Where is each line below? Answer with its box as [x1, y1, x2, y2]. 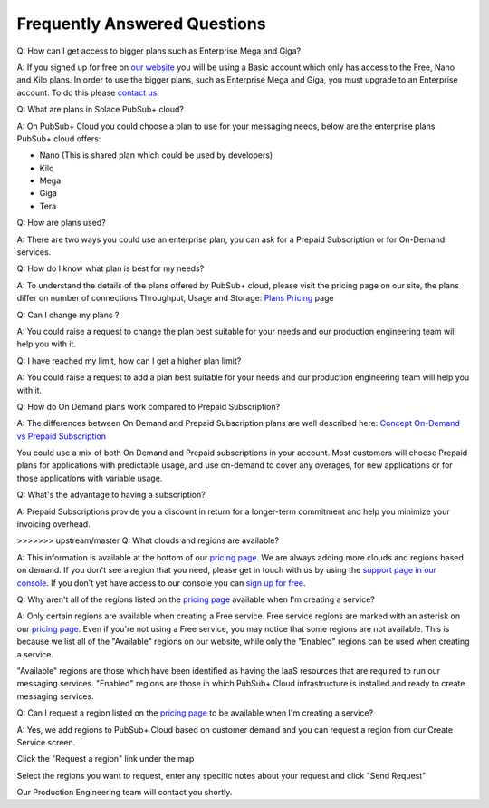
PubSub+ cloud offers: [16, 132, 101, 144]
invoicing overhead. [16, 519, 91, 530]
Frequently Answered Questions [16, 14, 266, 34]
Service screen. [16, 736, 76, 747]
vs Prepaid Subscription [16, 431, 107, 442]
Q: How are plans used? [16, 218, 106, 229]
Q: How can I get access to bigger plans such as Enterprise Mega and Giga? [16, 45, 302, 56]
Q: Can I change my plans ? [16, 309, 120, 320]
